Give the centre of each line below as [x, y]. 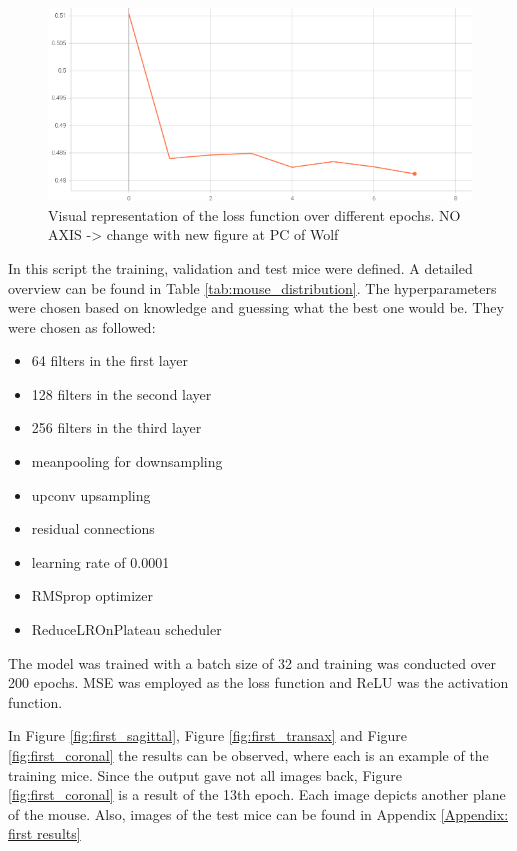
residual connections [93, 528]
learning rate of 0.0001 [100, 561]
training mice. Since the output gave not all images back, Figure [205, 774]
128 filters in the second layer [121, 393]
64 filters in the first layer [110, 360]
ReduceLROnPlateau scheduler [126, 629]
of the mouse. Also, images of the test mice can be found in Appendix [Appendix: [258, 813]
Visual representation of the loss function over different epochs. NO [254, 214]
